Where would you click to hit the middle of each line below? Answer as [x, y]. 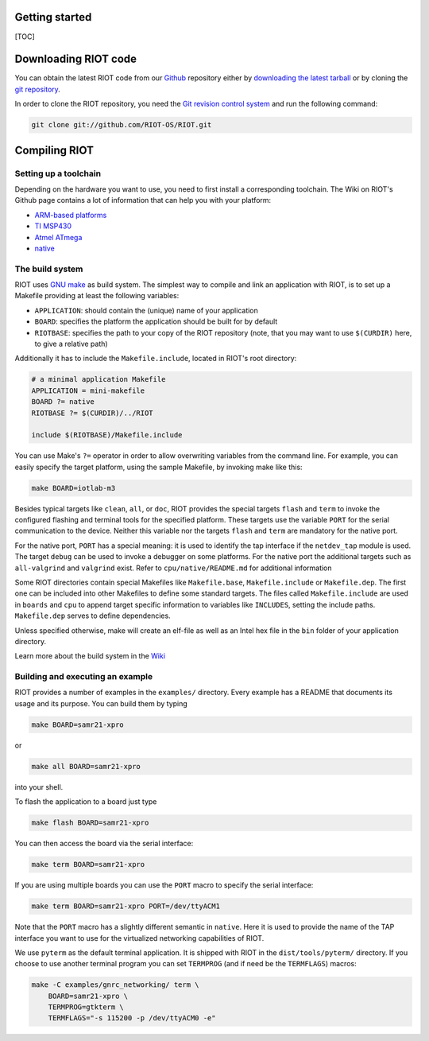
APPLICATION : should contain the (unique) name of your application [146, 310]
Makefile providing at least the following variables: [97, 296]
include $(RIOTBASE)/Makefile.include [107, 435]
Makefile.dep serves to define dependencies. [93, 616]
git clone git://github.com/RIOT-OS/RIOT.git [122, 125]
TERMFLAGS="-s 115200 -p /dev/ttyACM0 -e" [132, 1018]
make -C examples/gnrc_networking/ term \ [115, 985]
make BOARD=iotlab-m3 [73, 488]
